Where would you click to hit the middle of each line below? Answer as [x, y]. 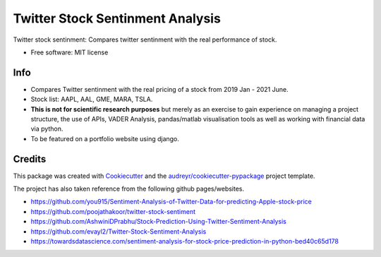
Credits [30, 159]
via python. [47, 129]
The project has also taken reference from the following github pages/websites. [129, 189]
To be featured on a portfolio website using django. [105, 138]
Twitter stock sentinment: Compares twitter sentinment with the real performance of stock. [145, 40]
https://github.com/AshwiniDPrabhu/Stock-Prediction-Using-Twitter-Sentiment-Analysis [159, 222]
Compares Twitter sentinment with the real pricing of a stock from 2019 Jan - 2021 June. [159, 89]
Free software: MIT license [69, 52]
